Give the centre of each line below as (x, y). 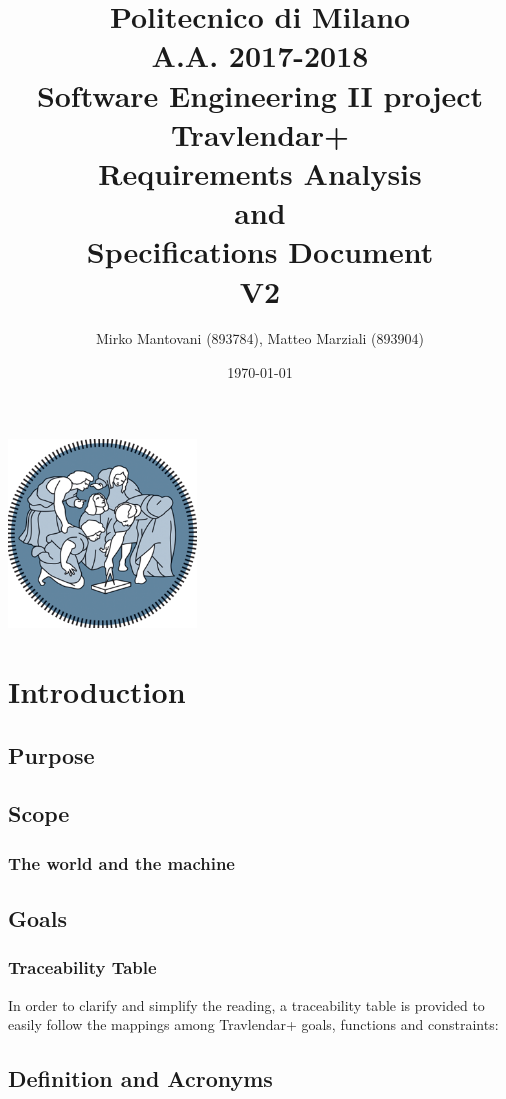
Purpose (51, 754)
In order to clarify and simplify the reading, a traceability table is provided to (246, 1004)
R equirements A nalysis (260, 172)
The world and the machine (121, 862)
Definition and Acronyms (140, 1078)
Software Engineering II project (260, 94)
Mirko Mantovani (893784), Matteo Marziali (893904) (260, 338)
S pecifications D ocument (260, 251)
